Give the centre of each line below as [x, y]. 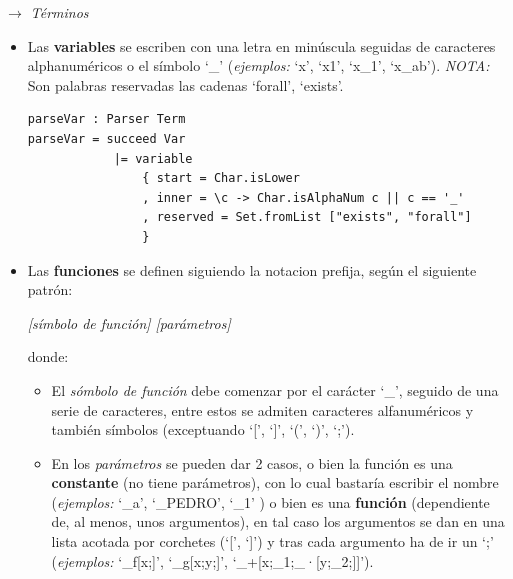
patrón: [50, 289]
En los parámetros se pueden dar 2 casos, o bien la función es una [252, 462]
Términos [59, 12]
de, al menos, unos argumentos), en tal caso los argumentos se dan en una [278, 521]
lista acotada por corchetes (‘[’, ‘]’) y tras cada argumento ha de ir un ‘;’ [272, 541]
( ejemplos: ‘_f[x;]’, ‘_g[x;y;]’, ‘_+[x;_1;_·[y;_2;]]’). [212, 560]
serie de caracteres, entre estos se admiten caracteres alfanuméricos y [262, 409]
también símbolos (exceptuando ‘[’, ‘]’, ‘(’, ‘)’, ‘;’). [203, 429]
